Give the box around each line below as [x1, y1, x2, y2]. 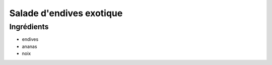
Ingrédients [9, 22, 49, 31]
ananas [22, 43, 37, 49]
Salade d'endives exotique [9, 8, 123, 19]
